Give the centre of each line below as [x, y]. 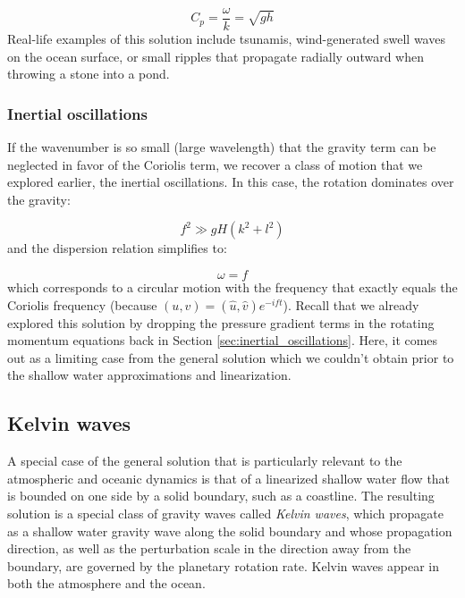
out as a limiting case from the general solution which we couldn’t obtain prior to [231, 357]
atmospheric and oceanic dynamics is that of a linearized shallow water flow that [229, 478]
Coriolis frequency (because [82, 304]
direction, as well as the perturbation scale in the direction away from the [209, 548]
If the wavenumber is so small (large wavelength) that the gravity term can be [222, 147]
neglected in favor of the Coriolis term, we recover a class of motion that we [215, 164]
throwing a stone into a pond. [89, 74]
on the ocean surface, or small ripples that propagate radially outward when [216, 56]
